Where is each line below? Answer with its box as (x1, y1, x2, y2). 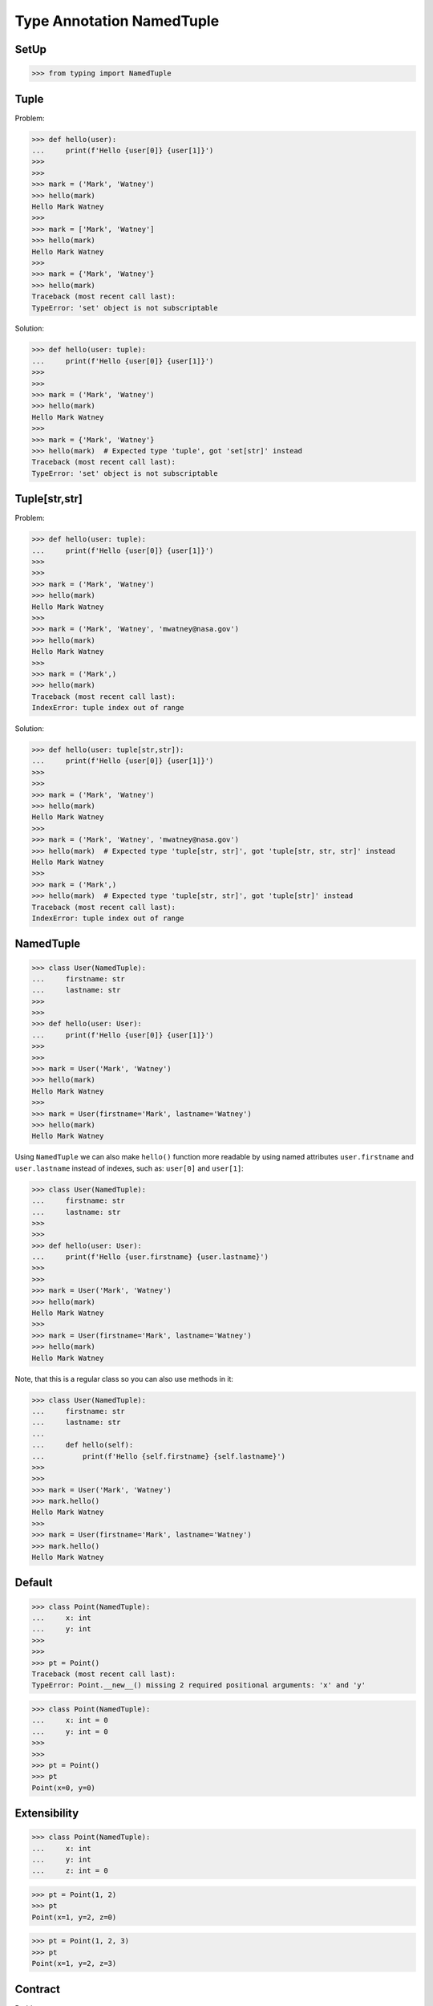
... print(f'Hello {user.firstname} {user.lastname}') (31, 1253, 269, 1261)
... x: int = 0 (31, 1716, 108, 1725)
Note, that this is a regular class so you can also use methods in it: (14, 1374, 234, 1383)
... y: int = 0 (31, 1727, 108, 1736)
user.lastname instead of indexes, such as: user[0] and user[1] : (14, 1163, 244, 1173)
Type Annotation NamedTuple (14, 12, 220, 30)
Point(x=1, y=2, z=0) (31, 1912, 117, 1922)
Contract (14, 1982, 60, 1996)
